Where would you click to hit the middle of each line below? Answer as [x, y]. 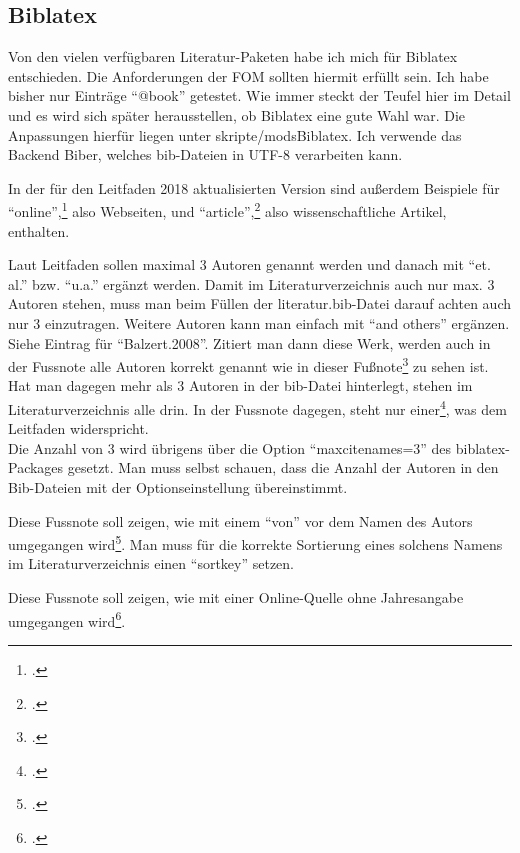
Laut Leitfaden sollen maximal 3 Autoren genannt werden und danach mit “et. [249, 264]
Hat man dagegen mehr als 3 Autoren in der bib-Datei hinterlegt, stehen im [240, 385]
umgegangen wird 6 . [67, 619]
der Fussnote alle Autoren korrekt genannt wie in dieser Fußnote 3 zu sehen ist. [248, 364]
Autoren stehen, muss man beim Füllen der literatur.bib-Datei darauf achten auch [259, 303]
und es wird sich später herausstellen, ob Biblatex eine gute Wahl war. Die [237, 114]
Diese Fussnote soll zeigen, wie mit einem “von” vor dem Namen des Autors [240, 520]
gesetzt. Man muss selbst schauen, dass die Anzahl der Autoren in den [283, 467]
